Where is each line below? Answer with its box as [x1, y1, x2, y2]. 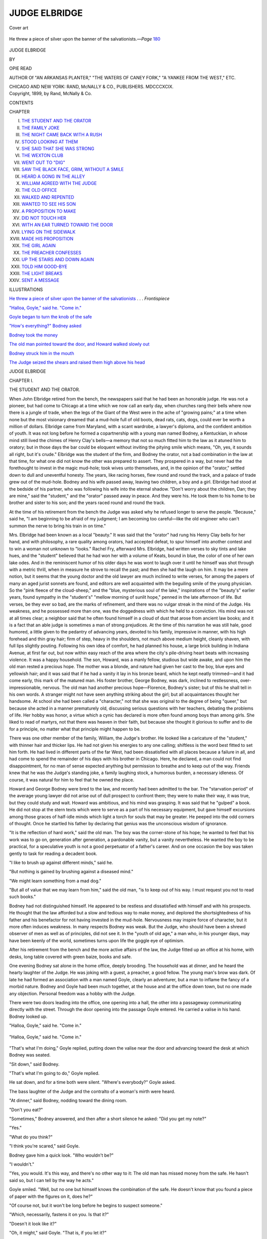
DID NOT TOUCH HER [21, 215, 66, 221]
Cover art [9, 25, 29, 31]
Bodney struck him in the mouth [9, 350, 74, 356]
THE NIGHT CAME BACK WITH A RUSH [21, 132, 102, 138]
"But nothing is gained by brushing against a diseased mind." [9, 869, 133, 875]
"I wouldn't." [9, 1161, 35, 1167]
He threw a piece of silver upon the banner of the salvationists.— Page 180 [9, 36, 161, 42]
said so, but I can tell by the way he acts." [9, 1177, 94, 1183]
